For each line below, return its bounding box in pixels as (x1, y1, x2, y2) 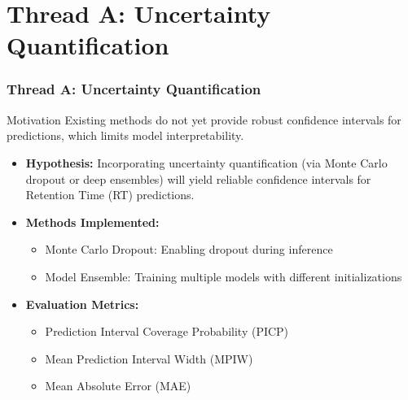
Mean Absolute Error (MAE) (45, 377, 191, 394)
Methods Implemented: (25, 213, 160, 230)
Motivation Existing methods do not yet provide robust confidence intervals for (7, 111, 401, 128)
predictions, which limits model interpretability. (7, 127, 244, 144)
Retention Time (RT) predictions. (25, 186, 195, 203)
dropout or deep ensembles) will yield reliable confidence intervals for (25, 170, 371, 187)
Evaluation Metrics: (25, 295, 139, 312)
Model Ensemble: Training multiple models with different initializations (45, 267, 402, 285)
